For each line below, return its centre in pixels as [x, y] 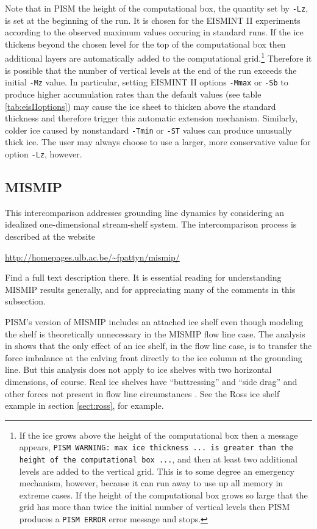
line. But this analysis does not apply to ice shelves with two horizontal [138, 369]
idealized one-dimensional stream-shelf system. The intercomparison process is [151, 224]
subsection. [26, 301]
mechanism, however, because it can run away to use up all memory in [151, 483]
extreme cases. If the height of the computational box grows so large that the [163, 495]
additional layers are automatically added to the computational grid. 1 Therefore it [158, 57]
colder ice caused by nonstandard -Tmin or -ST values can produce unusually [148, 130]
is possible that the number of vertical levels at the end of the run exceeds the [151, 70]
